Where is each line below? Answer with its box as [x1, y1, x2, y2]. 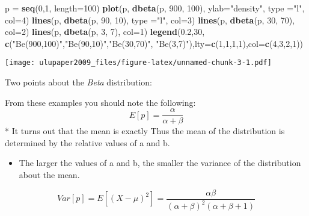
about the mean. [19, 168, 80, 181]
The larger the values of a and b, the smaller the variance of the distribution [19, 156, 301, 169]
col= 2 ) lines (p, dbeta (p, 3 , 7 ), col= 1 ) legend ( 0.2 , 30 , [5, 25, 205, 38]
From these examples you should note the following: [5, 96, 196, 108]
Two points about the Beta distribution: [5, 76, 152, 88]
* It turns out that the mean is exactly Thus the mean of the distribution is [5, 125, 285, 137]
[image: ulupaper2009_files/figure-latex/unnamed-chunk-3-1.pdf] [5, 58, 272, 67]
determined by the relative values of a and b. [5, 136, 170, 149]
